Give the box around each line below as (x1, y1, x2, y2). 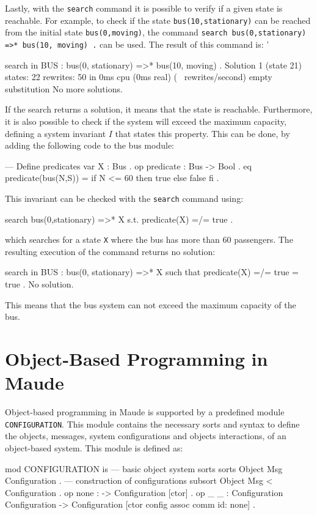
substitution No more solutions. (5, 82, 123, 95)
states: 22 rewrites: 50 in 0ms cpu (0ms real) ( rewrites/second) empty (5, 70, 272, 83)
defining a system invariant (5, 127, 106, 139)
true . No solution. (5, 278, 74, 291)
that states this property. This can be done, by (115, 127, 290, 139)
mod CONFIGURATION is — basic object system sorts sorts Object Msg (5, 462, 283, 475)
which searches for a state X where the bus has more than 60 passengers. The (5, 233, 293, 246)
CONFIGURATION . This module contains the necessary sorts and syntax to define (5, 417, 300, 430)
